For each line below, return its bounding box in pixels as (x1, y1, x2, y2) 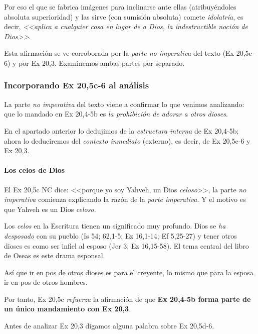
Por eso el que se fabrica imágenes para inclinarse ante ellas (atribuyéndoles (4, 2, 236, 12)
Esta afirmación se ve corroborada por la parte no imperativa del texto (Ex (4, 48, 234, 58)
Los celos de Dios (4, 165, 65, 175)
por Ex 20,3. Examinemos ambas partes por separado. (19, 57, 185, 68)
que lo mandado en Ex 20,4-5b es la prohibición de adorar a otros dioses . (4, 108, 228, 119)
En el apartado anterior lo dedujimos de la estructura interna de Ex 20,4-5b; (4, 125, 239, 136)
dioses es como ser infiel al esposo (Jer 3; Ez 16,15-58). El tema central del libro (4, 240, 249, 251)
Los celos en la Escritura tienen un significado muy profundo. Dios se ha (4, 220, 226, 231)
